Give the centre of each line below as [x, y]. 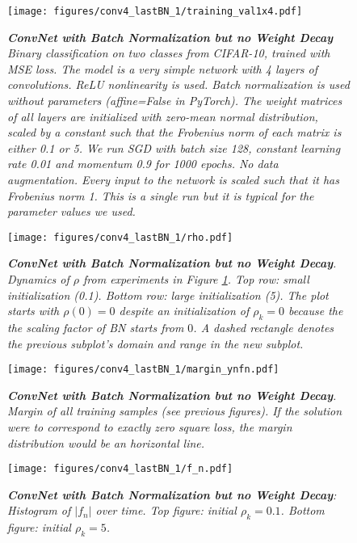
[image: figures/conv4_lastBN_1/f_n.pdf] [120, 469]
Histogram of [39, 510]
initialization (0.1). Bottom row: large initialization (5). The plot [168, 295]
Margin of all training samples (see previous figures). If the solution [175, 411]
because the [316, 311]
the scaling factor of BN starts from [96, 328]
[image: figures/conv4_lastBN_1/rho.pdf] [120, 237]
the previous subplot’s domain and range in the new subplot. [155, 343]
